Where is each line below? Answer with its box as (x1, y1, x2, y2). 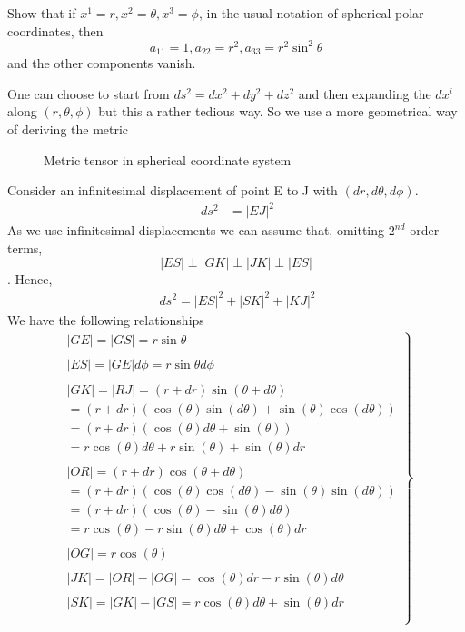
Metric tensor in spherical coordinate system (44, 150, 292, 169)
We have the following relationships (7, 310, 204, 329)
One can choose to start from (7, 84, 170, 103)
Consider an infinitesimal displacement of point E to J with (7, 181, 338, 200)
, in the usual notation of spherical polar (198, 4, 424, 22)
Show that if (7, 4, 76, 22)
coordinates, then (7, 21, 104, 40)
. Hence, (7, 270, 53, 289)
